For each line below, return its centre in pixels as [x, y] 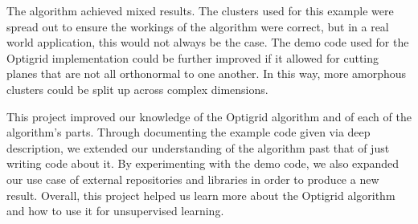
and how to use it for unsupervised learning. [115, 211]
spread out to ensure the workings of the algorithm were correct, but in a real [198, 26]
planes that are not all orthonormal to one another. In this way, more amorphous [207, 73]
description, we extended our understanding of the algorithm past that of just [198, 147]
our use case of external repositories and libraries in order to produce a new [193, 179]
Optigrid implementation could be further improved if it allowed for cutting [193, 57]
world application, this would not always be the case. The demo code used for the [208, 42]
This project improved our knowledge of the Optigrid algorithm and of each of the [209, 116]
